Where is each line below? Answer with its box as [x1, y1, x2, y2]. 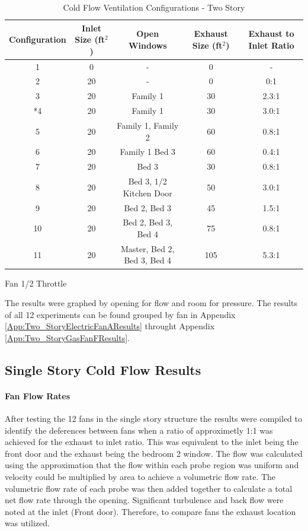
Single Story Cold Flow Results [5, 360, 201, 379]
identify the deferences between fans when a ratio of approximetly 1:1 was [5, 424, 273, 436]
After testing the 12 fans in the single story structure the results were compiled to [5, 412, 303, 425]
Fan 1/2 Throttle [5, 276, 67, 289]
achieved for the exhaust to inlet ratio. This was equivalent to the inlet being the [5, 435, 299, 448]
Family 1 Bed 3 [120, 145, 176, 158]
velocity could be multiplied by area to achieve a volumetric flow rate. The [5, 470, 276, 483]
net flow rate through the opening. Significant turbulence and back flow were [5, 494, 284, 506]
